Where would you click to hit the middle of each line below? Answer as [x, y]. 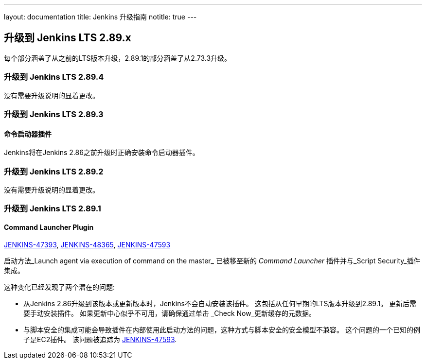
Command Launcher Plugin [49, 227]
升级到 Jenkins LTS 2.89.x [68, 38]
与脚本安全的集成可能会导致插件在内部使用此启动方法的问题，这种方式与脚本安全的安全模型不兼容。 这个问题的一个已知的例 [222, 329]
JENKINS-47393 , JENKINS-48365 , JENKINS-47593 [87, 244]
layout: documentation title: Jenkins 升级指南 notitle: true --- [100, 17]
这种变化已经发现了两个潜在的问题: [60, 287]
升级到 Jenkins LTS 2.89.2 [54, 171]
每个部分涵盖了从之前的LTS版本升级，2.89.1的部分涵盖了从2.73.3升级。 [118, 58]
